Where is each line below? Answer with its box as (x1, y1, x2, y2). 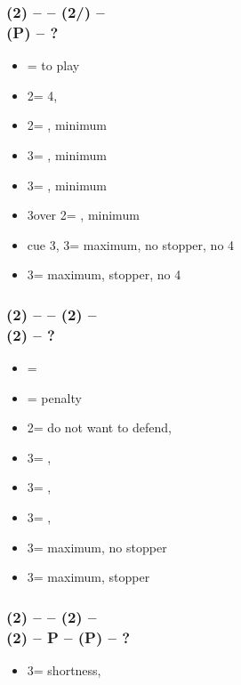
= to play (27, 56, 80, 75)
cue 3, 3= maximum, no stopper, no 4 (27, 235, 235, 254)
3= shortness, (27, 660, 101, 679)
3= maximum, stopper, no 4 (27, 265, 181, 284)
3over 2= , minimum (27, 205, 140, 224)
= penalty (27, 388, 82, 407)
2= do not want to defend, (27, 418, 172, 437)
